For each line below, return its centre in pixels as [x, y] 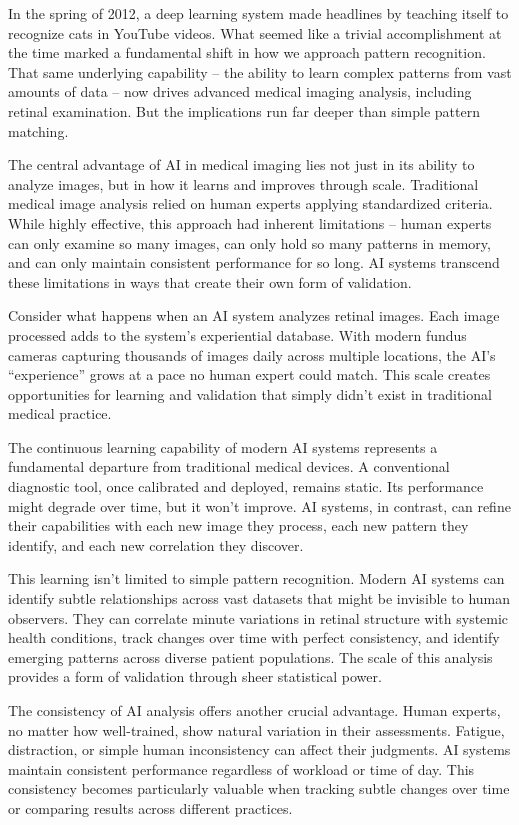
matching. [38, 130]
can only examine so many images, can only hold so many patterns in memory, [249, 242]
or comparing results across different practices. [150, 807]
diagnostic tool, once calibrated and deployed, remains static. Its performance [246, 486]
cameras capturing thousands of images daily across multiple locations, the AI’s [252, 354]
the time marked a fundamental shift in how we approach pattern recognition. [247, 52]
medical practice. [60, 413]
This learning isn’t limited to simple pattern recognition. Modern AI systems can [256, 578]
